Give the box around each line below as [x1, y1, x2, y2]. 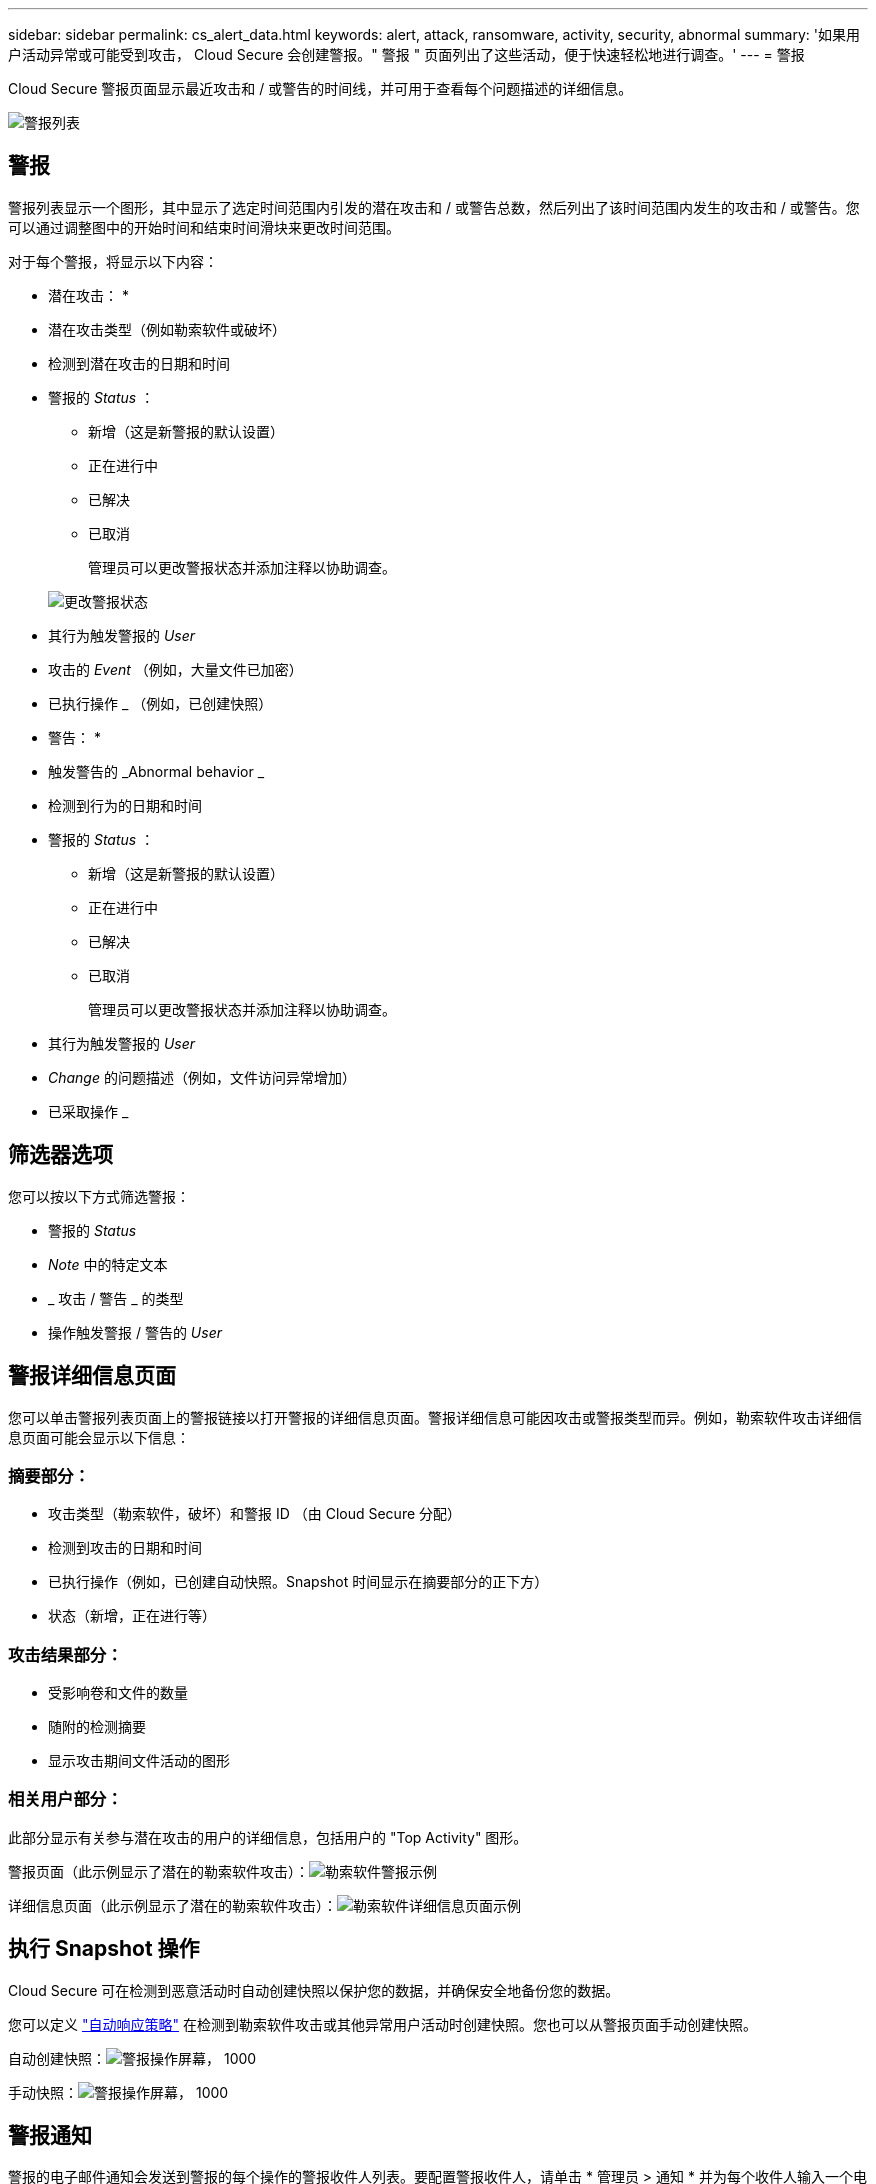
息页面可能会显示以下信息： [8, 1428, 190, 1446]
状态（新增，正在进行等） [48, 1607, 216, 1625]
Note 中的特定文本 [48, 1255, 168, 1273]
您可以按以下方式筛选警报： [8, 1187, 190, 1205]
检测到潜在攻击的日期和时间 [48, 354, 230, 372]
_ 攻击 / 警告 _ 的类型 [48, 1289, 184, 1307]
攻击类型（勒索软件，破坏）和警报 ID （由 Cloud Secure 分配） [48, 1505, 462, 1523]
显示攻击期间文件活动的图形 [48, 1752, 230, 1770]
